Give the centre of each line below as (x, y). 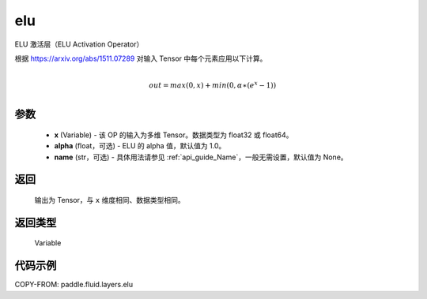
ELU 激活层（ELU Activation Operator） (79, 44)
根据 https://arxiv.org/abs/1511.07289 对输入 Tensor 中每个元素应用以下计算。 (141, 58)
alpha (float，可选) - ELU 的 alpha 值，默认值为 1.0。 (140, 146)
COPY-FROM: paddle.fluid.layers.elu (74, 285)
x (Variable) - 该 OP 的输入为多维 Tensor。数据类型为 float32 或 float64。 (174, 135)
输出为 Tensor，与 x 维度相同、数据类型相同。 (110, 200)
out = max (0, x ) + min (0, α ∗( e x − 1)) (213, 85)
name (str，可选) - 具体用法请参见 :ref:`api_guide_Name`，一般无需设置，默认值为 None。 (201, 157)
